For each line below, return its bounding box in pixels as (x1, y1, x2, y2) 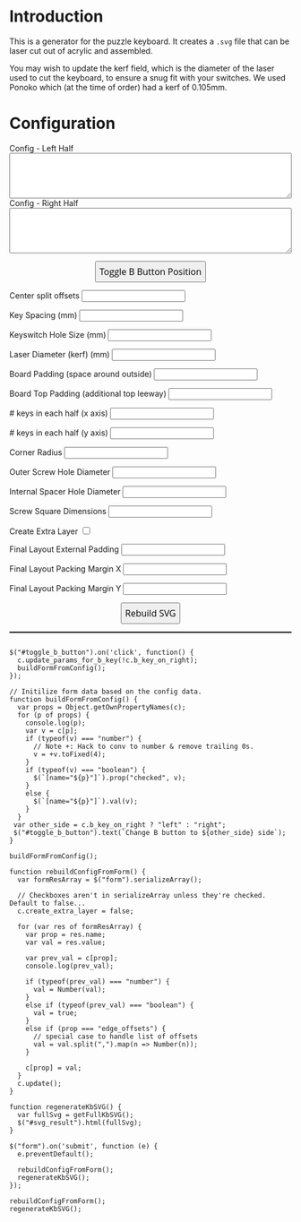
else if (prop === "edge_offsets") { (25, 1024, 167, 1033)
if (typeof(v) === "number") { (25, 734, 142, 743)
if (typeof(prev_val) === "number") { (25, 977, 170, 986)
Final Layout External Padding (9, 544, 119, 555)
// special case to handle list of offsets (32, 1032, 199, 1041)
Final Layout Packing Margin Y (9, 582, 122, 593)
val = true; (32, 1008, 78, 1018)
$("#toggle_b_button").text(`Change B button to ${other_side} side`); (13, 828, 287, 837)
